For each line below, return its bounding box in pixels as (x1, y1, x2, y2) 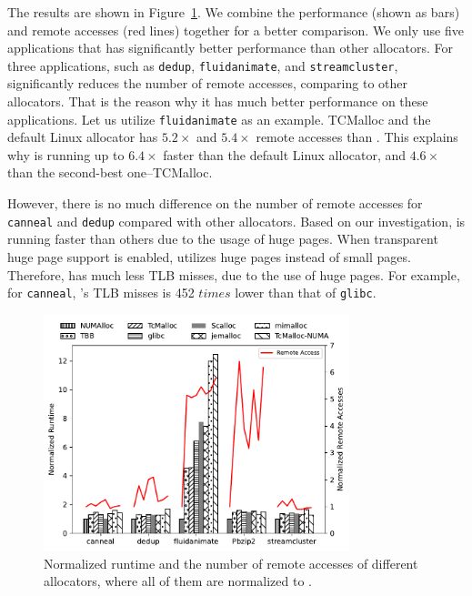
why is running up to (7, 145, 125, 164)
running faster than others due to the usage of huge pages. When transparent (7, 229, 438, 248)
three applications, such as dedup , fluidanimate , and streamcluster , (7, 56, 398, 75)
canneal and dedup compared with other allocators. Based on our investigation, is (7, 211, 466, 230)
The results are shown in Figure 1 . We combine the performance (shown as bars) (7, 3, 460, 21)
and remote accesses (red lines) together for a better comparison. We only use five (7, 20, 464, 39)
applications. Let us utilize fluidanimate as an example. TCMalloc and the (7, 109, 431, 128)
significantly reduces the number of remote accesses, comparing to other (7, 74, 407, 93)
